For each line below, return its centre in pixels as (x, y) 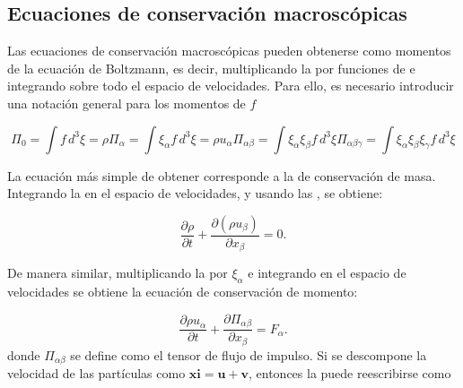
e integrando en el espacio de (327, 273)
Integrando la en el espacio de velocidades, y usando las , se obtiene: (195, 193)
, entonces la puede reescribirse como (350, 373)
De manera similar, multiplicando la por (118, 273)
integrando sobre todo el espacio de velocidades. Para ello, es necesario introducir (231, 86)
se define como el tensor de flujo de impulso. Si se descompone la (249, 354)
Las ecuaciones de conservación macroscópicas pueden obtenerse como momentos (229, 51)
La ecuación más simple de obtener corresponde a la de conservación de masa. (222, 175)
